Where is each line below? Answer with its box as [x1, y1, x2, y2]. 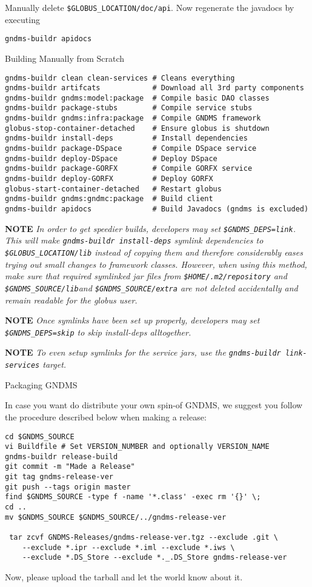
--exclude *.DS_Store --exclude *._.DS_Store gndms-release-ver [22, 553, 287, 562]
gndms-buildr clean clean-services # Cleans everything [5, 73, 235, 82]
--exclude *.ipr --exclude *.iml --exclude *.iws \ [22, 543, 235, 552]
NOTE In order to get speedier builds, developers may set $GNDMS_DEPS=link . [5, 222, 296, 234]
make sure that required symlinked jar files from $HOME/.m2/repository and [5, 270, 287, 282]
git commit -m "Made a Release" [5, 462, 135, 471]
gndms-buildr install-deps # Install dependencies [5, 134, 248, 143]
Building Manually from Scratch [5, 51, 125, 64]
